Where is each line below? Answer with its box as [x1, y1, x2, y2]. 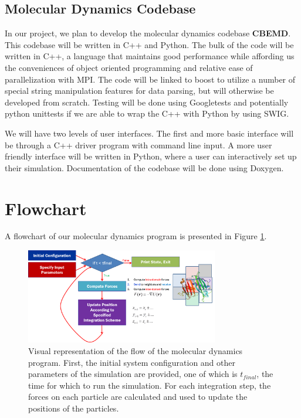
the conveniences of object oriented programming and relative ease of [5, 61, 253, 73]
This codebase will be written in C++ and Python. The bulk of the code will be [5, 38, 294, 50]
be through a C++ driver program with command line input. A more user [5, 138, 272, 151]
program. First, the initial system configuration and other [28, 356, 235, 368]
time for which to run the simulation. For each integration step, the [28, 379, 271, 391]
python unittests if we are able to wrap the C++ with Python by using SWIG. [5, 107, 289, 120]
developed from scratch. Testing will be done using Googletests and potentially [5, 96, 289, 108]
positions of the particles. [28, 402, 119, 414]
